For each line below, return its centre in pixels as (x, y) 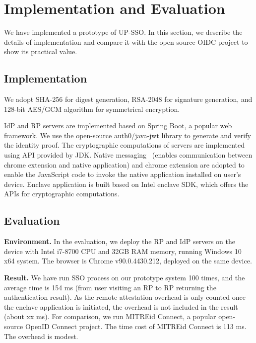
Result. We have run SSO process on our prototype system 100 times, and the (125, 278)
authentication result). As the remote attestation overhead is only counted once (125, 297)
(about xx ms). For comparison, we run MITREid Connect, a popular (110, 316)
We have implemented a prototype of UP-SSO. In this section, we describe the (123, 32)
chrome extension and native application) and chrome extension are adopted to (124, 164)
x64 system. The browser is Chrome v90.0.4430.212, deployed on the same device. (128, 261)
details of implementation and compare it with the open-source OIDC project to (126, 42)
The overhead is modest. (41, 336)
